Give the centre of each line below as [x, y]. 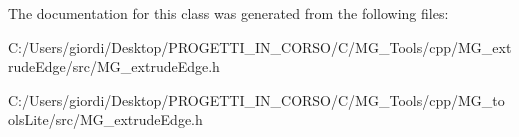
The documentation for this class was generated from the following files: [228, 13]
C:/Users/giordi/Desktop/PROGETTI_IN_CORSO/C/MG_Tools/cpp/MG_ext [260, 46]
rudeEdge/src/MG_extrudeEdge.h [114, 66]
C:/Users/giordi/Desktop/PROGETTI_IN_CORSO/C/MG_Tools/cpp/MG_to [256, 99]
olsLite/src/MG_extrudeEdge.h [105, 119]
